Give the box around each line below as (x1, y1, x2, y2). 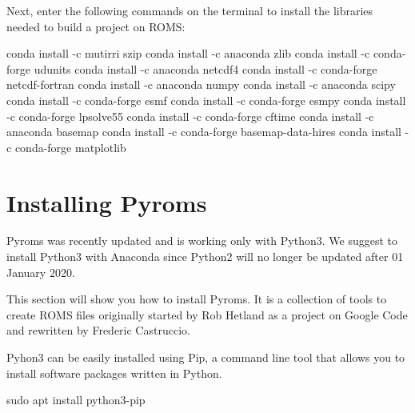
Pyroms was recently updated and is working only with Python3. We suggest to (6, 232, 397, 249)
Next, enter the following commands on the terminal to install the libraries (6, 2, 373, 18)
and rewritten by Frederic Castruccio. (6, 322, 190, 339)
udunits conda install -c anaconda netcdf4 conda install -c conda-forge (34, 60, 377, 77)
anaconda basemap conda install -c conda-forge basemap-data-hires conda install (6, 123, 401, 140)
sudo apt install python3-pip (6, 391, 146, 408)
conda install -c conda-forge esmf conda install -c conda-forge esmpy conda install (6, 91, 406, 108)
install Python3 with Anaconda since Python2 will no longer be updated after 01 (6, 248, 404, 265)
